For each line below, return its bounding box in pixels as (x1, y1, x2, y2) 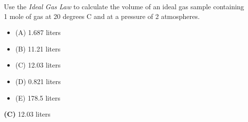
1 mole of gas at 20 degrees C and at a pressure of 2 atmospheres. (4, 11, 200, 21)
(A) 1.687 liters (15, 27, 61, 37)
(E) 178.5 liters (15, 92, 60, 103)
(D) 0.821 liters (15, 76, 61, 86)
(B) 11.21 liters (15, 43, 61, 53)
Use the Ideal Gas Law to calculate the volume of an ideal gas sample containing (4, 1, 244, 11)
